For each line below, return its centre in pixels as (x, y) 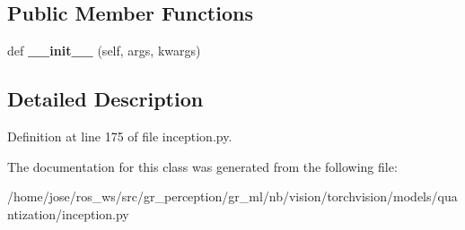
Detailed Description (105, 99)
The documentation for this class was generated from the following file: (202, 166)
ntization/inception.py (68, 213)
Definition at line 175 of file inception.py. (120, 136)
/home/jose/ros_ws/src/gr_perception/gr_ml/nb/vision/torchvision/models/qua (232, 196)
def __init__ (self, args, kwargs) (104, 51)
